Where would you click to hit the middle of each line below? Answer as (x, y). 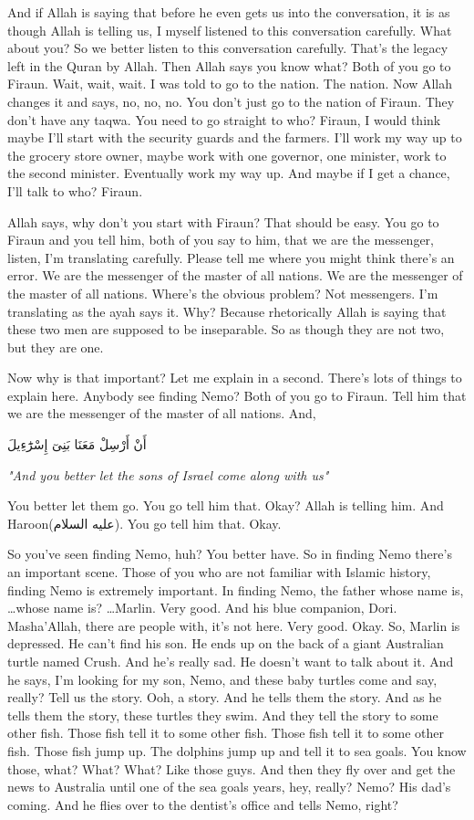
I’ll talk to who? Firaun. (75, 190)
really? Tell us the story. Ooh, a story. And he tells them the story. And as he (225, 697)
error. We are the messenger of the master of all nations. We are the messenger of (235, 275)
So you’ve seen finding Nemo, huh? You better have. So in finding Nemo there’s (230, 554)
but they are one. (56, 347)
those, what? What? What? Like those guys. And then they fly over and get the (232, 768)
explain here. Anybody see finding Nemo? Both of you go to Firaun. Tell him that (237, 395)
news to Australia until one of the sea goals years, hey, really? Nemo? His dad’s (229, 787)
